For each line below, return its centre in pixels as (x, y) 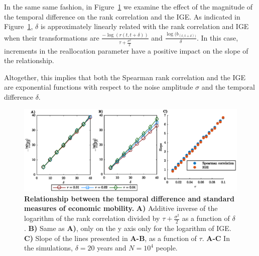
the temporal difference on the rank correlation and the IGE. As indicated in (122, 16)
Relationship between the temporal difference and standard (129, 198)
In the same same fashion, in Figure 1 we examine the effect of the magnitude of (128, 7)
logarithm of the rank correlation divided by (92, 218)
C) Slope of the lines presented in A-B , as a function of (110, 238)
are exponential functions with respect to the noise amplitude (99, 87)
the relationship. (29, 60)
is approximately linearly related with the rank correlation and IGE (145, 26)
